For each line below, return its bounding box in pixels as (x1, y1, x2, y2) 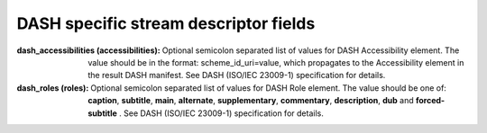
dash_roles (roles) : (16, 82, 89, 93)
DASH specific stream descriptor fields (16, 13, 316, 33)
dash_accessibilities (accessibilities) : (16, 45, 161, 56)
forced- (415, 95, 446, 106)
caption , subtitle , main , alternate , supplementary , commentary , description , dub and (87, 95, 414, 106)
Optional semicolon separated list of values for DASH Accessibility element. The (161, 45, 460, 56)
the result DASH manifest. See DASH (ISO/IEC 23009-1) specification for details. (87, 70, 386, 81)
